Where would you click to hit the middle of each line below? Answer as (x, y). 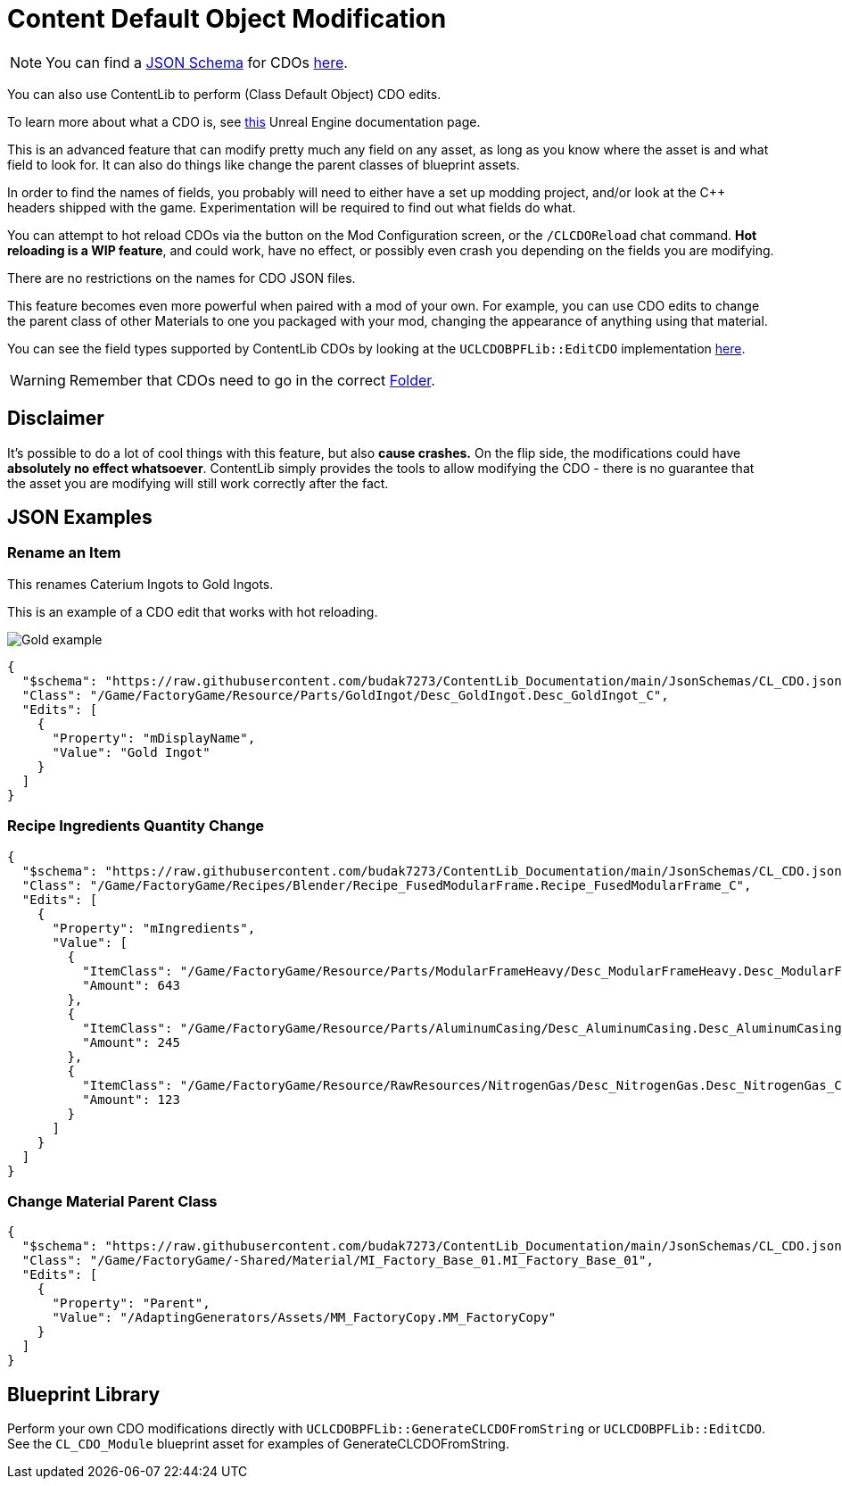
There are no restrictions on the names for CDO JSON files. (182, 278)
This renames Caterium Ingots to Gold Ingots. (140, 584)
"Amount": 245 (131, 1042)
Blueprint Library (84, 1394)
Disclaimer (56, 419)
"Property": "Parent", (131, 1303)
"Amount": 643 (131, 985)
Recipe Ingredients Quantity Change (136, 826)
